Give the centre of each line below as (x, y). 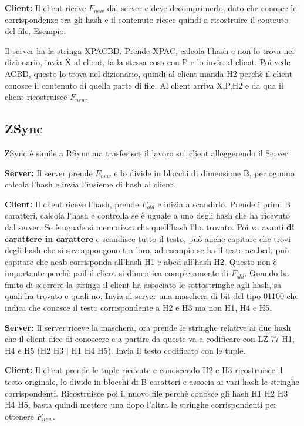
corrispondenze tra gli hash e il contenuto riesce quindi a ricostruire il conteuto (147, 19)
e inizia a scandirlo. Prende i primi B (224, 204)
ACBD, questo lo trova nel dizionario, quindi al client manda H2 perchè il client (149, 73)
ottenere (19, 416)
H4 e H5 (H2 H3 (34, 350)
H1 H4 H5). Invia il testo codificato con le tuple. (158, 350)
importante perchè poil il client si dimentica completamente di (117, 273)
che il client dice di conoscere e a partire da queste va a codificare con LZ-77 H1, (150, 339)
